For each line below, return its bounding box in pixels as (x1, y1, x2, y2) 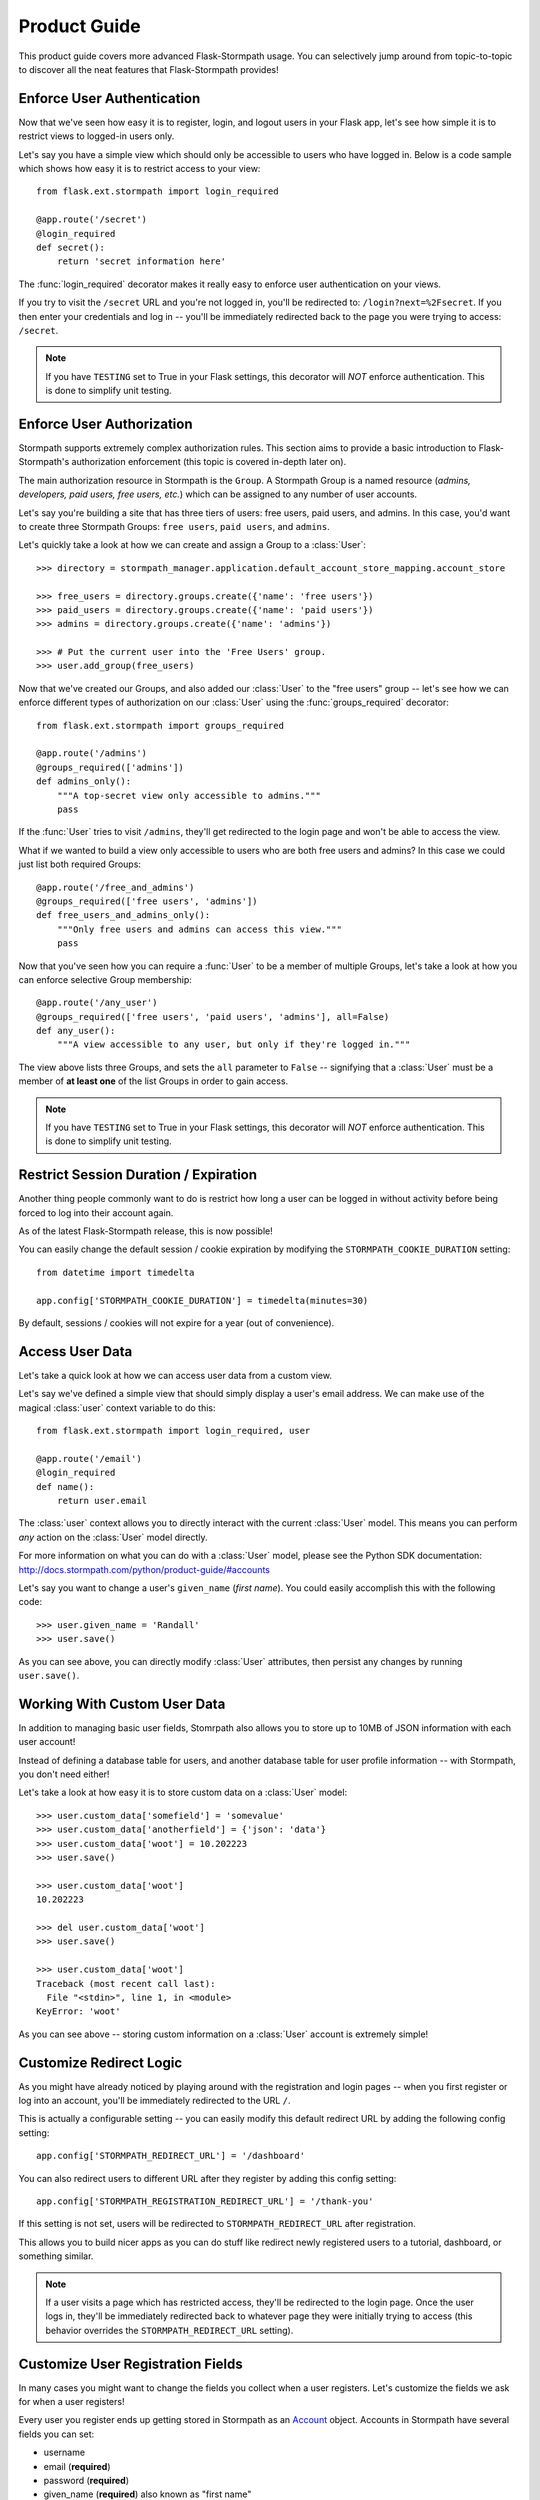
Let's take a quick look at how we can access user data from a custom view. (18, 1369, 332, 1381)
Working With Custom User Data (18, 1695, 226, 1712)
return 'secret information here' (56, 256, 227, 267)
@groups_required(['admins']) (36, 761, 185, 773)
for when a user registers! (18, 2395, 125, 2407)
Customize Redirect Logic (18, 2054, 183, 2071)
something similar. (18, 2250, 94, 2262)
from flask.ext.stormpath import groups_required (36, 720, 285, 731)
